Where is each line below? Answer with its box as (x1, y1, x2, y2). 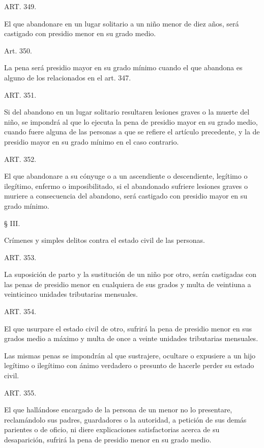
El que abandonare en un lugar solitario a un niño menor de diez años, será (4, 18, 239, 29)
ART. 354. (4, 306, 37, 317)
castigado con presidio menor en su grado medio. (4, 28, 156, 39)
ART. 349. (4, 1, 37, 11)
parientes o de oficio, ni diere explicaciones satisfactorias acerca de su (4, 424, 220, 435)
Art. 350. (4, 45, 32, 55)
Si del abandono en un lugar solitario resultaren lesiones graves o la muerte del (4, 106, 250, 117)
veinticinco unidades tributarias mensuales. (4, 289, 138, 299)
